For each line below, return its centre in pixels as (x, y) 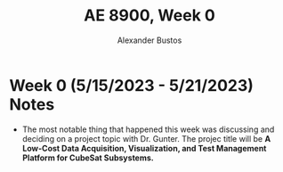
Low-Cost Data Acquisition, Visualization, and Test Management (144, 148)
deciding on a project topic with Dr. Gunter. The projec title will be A (146, 138)
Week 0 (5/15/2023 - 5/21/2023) (131, 85)
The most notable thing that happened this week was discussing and (148, 129)
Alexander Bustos (150, 40)
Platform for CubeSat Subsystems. (88, 158)
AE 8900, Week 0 (150, 16)
